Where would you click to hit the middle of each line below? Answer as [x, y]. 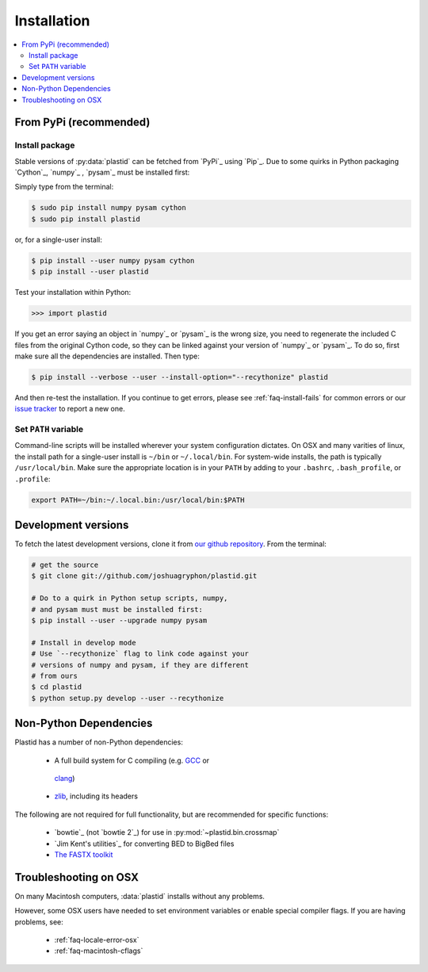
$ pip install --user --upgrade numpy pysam [119, 620]
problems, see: [39, 922]
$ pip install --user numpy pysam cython [113, 260]
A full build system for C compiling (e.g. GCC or [132, 760]
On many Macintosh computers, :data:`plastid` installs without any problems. [140, 896]
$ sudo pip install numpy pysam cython [109, 208]
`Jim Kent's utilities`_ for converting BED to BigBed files [144, 844]
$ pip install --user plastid [90, 272]
